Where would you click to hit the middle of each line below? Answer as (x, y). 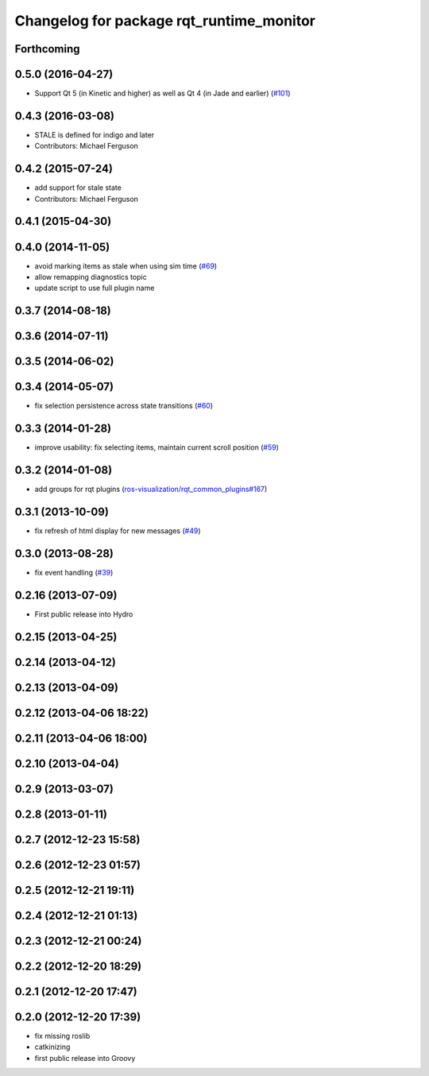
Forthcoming (47, 49)
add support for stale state (78, 188)
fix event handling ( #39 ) (74, 572)
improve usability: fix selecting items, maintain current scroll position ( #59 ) (157, 447)
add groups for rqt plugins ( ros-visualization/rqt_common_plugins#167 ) (151, 490)
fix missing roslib (62, 1036)
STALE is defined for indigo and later (95, 134)
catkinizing (52, 1047)
